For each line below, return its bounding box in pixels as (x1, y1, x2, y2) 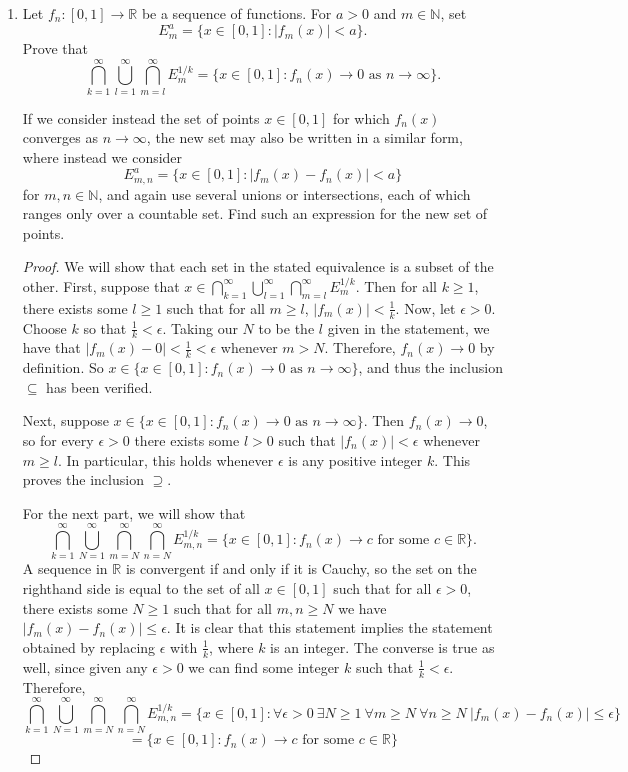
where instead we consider (22, 147, 183, 167)
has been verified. (46, 376, 153, 397)
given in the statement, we (327, 317, 490, 338)
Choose (22, 317, 67, 338)
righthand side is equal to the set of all (22, 578, 260, 599)
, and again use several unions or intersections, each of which (98, 183, 471, 204)
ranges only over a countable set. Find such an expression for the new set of (22, 203, 488, 224)
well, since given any (22, 656, 148, 677)
